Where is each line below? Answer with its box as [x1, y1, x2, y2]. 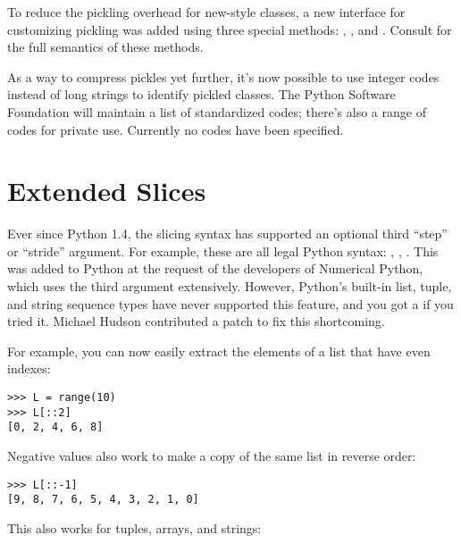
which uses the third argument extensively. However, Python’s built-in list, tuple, [7, 277, 452, 296]
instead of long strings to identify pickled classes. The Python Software [7, 85, 396, 104]
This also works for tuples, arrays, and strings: [7, 518, 262, 537]
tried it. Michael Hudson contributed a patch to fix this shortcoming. [7, 312, 385, 330]
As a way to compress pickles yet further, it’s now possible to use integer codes [7, 67, 440, 86]
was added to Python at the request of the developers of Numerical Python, [7, 259, 423, 278]
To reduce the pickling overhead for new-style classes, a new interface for [7, 3, 406, 21]
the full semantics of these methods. [7, 38, 204, 56]
